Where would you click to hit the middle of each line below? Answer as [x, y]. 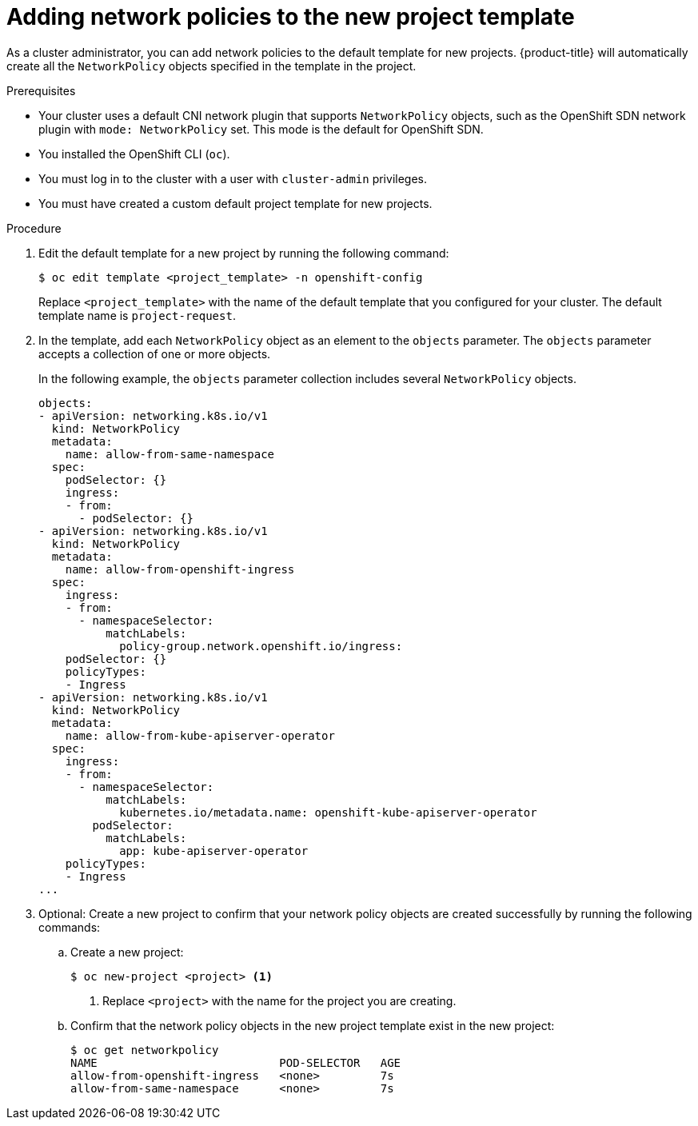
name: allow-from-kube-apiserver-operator [200, 735]
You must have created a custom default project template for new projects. [235, 203]
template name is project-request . [137, 315]
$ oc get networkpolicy [145, 1050]
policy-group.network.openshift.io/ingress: [261, 646]
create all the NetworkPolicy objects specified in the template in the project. [211, 66]
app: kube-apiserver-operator [214, 850]
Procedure [34, 228]
